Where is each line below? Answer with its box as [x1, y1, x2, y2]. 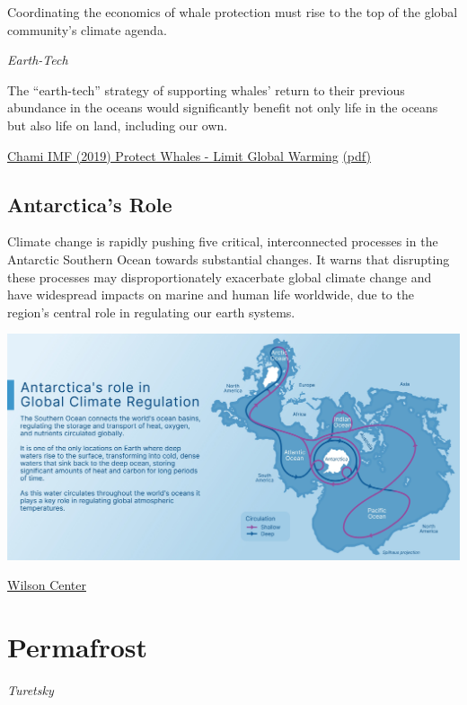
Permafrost [7, 629, 148, 665]
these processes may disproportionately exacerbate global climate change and [7, 267, 432, 286]
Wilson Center [7, 576, 87, 594]
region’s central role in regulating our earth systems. [7, 302, 295, 321]
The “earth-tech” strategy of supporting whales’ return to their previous [7, 80, 405, 99]
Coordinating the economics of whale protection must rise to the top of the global [7, 3, 458, 21]
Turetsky [7, 681, 54, 700]
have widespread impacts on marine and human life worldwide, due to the [7, 285, 414, 304]
